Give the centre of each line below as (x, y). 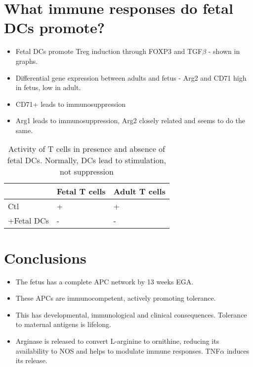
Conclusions (45, 257)
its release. (31, 360)
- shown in (224, 51)
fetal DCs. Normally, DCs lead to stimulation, (87, 160)
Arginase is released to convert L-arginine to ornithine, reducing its (117, 341)
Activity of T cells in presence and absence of (86, 149)
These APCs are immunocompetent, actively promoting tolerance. (116, 298)
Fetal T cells (81, 191)
